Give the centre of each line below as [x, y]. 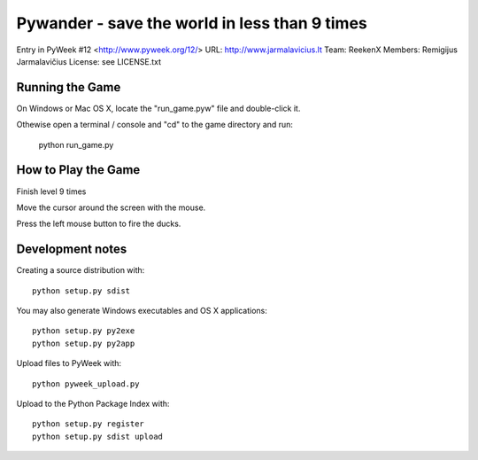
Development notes [72, 249]
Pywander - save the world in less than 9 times [192, 23]
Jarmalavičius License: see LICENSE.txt [89, 61]
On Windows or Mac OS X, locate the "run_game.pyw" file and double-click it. [158, 108]
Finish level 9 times [51, 191]
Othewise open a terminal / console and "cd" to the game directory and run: [155, 125]
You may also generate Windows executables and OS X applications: [142, 311]
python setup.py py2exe [84, 331]
